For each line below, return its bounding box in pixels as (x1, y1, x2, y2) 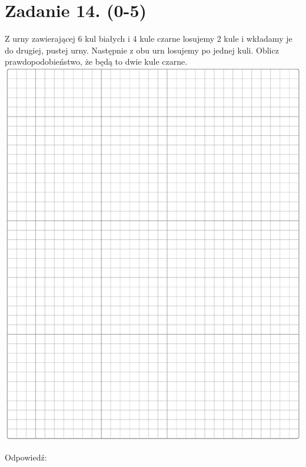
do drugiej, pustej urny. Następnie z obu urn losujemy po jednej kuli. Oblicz (5, 44, 279, 56)
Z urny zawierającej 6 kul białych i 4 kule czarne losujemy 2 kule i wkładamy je (5, 32, 292, 45)
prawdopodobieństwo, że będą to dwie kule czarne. (5, 55, 188, 68)
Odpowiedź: (5, 451, 47, 463)
